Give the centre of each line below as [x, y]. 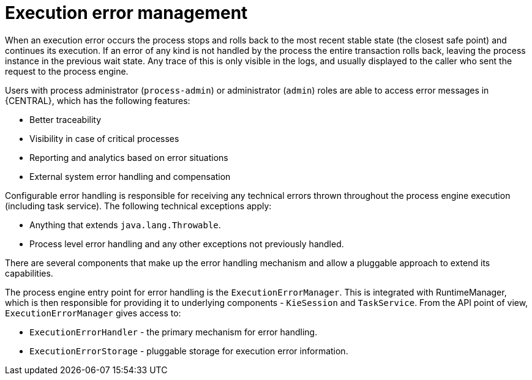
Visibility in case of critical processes [104, 138]
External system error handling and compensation [130, 176]
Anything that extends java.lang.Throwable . [125, 225]
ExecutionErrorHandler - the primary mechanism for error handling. [174, 332]
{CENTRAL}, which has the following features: [98, 100]
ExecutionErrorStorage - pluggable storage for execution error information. [189, 351]
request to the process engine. [67, 71]
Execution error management [126, 13]
